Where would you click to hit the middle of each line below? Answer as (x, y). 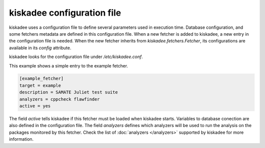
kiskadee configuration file (65, 13)
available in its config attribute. (40, 48)
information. (21, 139)
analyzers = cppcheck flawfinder (60, 99)
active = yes (35, 106)
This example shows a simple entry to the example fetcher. (69, 65)
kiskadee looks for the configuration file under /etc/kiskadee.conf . (76, 57)
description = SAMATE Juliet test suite (68, 92)
